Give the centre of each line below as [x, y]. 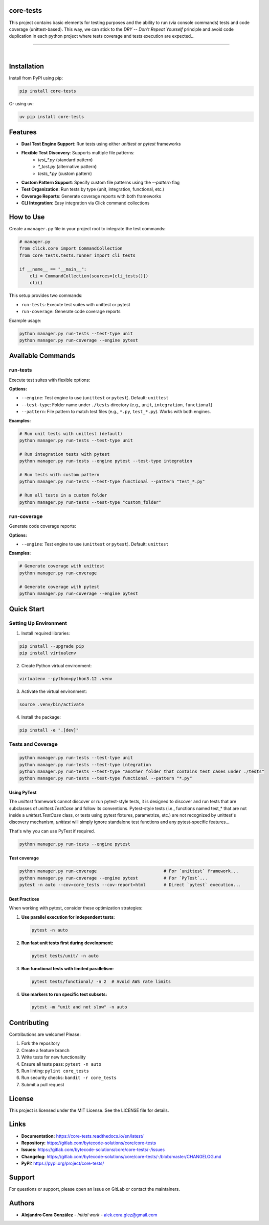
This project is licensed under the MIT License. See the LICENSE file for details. [89, 1110]
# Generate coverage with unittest [62, 566]
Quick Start [27, 609]
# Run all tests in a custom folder [63, 495]
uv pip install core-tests [52, 117]
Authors [22, 1203]
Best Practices [24, 899]
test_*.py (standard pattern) [65, 160]
